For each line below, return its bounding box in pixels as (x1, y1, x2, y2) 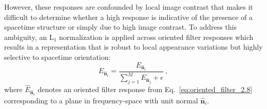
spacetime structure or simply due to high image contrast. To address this (4, 21, 237, 32)
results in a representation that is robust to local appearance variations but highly (4, 41, 263, 52)
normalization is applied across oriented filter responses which (59, 31, 254, 42)
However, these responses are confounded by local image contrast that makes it (4, 2, 253, 12)
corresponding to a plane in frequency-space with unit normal (4, 95, 198, 105)
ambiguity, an (4, 31, 47, 42)
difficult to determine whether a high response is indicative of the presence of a (4, 11, 253, 22)
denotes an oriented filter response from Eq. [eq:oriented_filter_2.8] (37, 84, 253, 95)
